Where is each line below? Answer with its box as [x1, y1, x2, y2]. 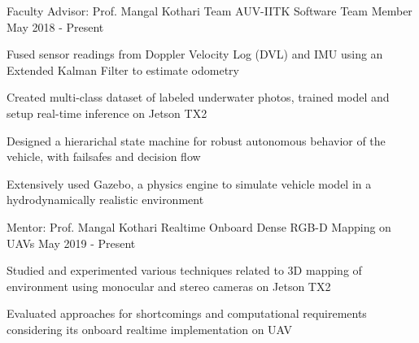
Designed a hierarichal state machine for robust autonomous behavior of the [7, 132, 386, 149]
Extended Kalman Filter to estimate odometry [7, 61, 239, 78]
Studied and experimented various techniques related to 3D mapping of [7, 262, 362, 279]
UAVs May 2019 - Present [7, 234, 136, 251]
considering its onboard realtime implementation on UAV [7, 320, 293, 337]
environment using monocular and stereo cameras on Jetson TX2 [7, 277, 331, 294]
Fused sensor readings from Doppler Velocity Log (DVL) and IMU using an [7, 46, 383, 63]
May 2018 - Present [7, 18, 104, 35]
